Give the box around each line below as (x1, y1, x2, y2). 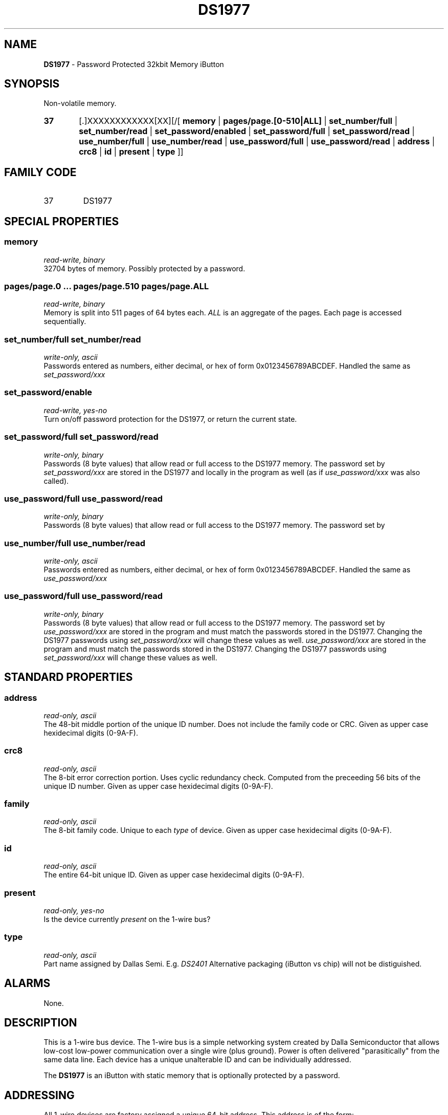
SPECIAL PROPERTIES (4, 215, 119, 228)
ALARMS (4, 977, 51, 990)
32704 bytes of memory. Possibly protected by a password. (43, 264, 245, 273)
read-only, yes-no (43, 906, 104, 915)
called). (43, 476, 69, 485)
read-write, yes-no (43, 405, 107, 415)
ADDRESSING (4, 1088, 75, 1102)
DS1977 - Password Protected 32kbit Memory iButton (43, 59, 224, 69)
